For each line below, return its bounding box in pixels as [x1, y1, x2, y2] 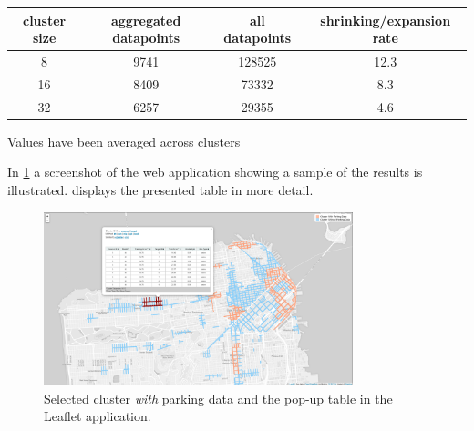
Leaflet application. [44, 406, 151, 426]
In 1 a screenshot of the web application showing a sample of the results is [7, 162, 423, 181]
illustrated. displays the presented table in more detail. [7, 180, 314, 199]
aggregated [110, 10, 181, 29]
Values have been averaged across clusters [7, 131, 241, 150]
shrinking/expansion [320, 10, 451, 29]
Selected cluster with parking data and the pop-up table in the [44, 388, 393, 407]
